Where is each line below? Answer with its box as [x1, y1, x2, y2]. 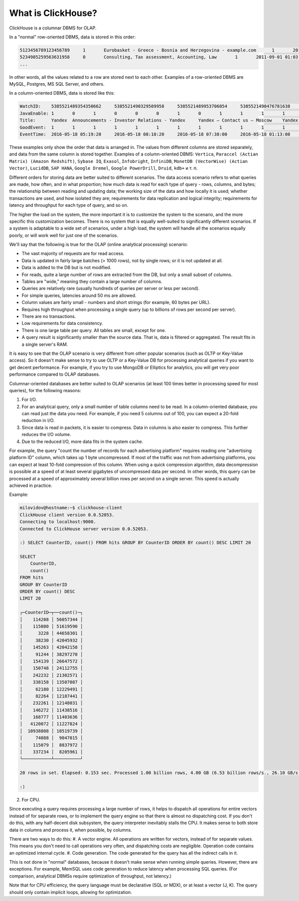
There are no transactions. [21, 313, 76, 319]
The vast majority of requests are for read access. [21, 251, 125, 257]
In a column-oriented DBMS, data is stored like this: [9, 90, 115, 96]
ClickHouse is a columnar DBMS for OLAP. [9, 25, 97, 31]
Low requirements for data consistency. [21, 320, 103, 326]
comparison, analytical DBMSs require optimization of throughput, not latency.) [9, 873, 172, 879]
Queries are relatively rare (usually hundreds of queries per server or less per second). [21, 286, 200, 292]
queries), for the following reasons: [9, 387, 82, 393]
